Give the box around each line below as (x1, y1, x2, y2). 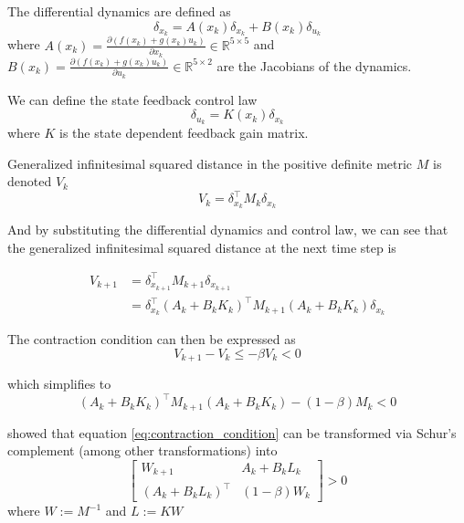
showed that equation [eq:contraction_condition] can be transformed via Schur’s (7, 423, 457, 442)
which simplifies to (7, 374, 111, 393)
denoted (7, 172, 52, 191)
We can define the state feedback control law (7, 89, 258, 109)
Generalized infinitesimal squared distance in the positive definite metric (7, 153, 413, 173)
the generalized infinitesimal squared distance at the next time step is (7, 237, 396, 256)
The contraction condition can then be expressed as (7, 329, 296, 349)
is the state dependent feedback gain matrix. (59, 123, 309, 142)
